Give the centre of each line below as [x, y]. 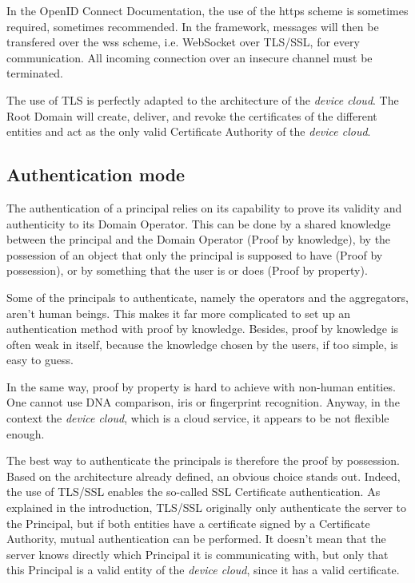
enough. [26, 433]
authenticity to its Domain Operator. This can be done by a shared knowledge [199, 223]
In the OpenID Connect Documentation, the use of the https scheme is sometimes [207, 10]
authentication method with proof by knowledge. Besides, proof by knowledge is [203, 329]
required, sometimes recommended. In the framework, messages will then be [193, 26]
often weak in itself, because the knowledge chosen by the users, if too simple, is [202, 344]
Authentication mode [96, 175]
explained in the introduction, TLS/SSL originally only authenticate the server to [207, 508]
